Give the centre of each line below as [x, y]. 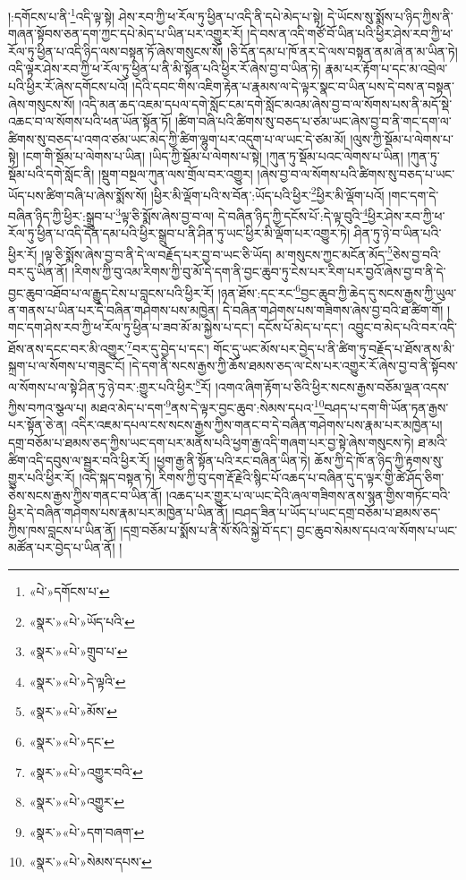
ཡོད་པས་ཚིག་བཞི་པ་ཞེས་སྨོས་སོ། [78, 195]
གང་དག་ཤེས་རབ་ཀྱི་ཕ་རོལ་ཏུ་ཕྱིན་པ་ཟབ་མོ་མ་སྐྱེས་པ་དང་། [131, 327]
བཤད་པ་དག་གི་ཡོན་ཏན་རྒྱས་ [386, 407]
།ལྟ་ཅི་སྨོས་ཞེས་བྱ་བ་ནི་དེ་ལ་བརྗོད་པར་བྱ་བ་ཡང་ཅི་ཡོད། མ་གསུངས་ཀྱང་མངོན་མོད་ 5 [217, 252]
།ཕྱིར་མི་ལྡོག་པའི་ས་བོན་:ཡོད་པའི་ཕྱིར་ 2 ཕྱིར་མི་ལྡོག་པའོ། [267, 193]
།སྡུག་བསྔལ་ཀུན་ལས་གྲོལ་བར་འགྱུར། [176, 174]
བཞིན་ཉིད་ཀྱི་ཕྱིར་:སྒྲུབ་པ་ [62, 215]
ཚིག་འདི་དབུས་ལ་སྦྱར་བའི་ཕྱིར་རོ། [79, 460]
